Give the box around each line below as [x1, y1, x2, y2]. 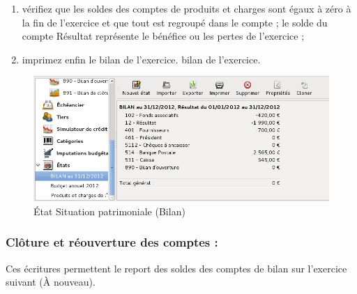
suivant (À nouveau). [6, 274, 96, 289]
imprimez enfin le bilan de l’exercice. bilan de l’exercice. [22, 52, 261, 66]
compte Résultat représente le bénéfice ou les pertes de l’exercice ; [22, 29, 305, 43]
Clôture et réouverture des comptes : [6, 233, 218, 251]
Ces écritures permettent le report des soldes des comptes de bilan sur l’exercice [6, 261, 347, 275]
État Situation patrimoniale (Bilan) [33, 203, 185, 218]
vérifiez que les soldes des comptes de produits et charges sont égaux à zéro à [22, 1, 351, 15]
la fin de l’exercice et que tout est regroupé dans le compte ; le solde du [22, 15, 328, 29]
